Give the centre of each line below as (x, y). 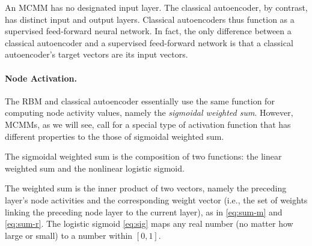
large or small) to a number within (69, 235)
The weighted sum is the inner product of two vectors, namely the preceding (146, 188)
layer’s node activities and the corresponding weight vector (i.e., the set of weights (156, 199)
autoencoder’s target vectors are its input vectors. (96, 54)
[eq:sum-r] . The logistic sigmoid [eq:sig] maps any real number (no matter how (149, 223)
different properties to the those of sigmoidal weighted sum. (115, 136)
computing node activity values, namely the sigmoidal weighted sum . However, (149, 112)
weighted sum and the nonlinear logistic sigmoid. (95, 168)
